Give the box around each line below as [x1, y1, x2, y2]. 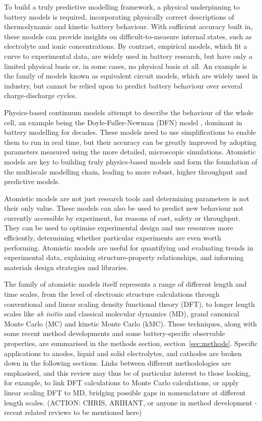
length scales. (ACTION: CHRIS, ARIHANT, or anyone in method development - [4, 397, 257, 407]
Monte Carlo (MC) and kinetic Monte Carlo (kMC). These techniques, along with [4, 318, 257, 328]
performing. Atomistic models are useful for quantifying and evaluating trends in [4, 242, 253, 252]
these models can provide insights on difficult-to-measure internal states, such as [4, 31, 252, 41]
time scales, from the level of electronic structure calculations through [4, 289, 220, 299]
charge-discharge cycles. [4, 90, 77, 101]
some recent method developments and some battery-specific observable [4, 328, 225, 339]
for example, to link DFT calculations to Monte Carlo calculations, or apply [4, 377, 239, 388]
